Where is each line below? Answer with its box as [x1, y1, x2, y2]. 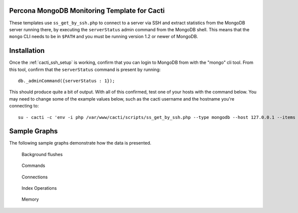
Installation [9, 47, 45, 55]
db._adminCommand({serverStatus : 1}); [18, 78, 115, 84]
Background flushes [21, 151, 63, 157]
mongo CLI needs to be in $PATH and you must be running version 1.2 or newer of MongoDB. [9, 34, 198, 40]
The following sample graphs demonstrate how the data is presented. [9, 140, 151, 146]
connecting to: [9, 103, 39, 109]
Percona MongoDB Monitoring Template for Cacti [9, 6, 165, 15]
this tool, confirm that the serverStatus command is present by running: [9, 66, 161, 72]
